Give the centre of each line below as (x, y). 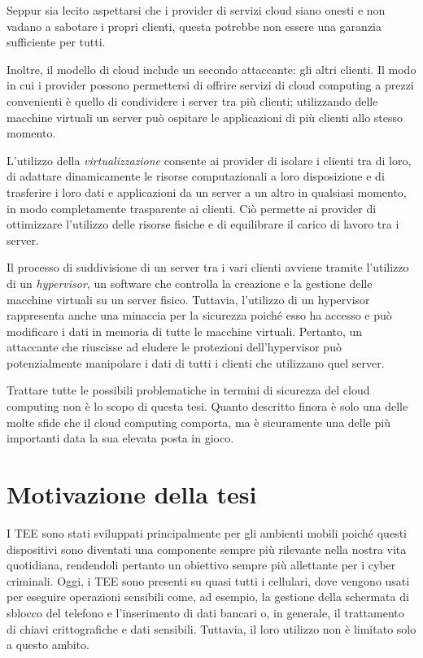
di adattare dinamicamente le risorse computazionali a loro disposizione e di (196, 176)
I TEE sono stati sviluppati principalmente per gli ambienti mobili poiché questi (207, 532)
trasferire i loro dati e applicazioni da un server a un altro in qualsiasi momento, (207, 192)
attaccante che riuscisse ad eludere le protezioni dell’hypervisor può (174, 347)
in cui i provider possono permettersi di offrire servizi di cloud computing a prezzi (210, 85)
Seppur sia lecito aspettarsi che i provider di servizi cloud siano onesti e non (196, 10)
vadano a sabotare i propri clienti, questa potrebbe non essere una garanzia (194, 26)
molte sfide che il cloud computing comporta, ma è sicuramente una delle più (198, 422)
